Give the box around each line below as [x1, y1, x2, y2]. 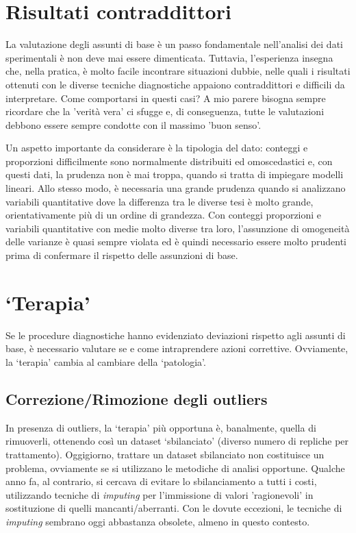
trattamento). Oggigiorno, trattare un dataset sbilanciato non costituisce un [5, 447, 325, 461]
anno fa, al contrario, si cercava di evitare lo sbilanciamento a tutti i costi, [5, 474, 317, 488]
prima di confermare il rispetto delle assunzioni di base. [5, 248, 238, 262]
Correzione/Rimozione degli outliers [5, 388, 268, 409]
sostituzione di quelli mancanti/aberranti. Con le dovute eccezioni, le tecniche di [5, 501, 342, 515]
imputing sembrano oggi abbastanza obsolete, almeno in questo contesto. [5, 514, 310, 528]
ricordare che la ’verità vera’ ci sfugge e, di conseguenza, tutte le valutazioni [5, 104, 325, 119]
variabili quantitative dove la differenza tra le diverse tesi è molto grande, [5, 194, 314, 208]
